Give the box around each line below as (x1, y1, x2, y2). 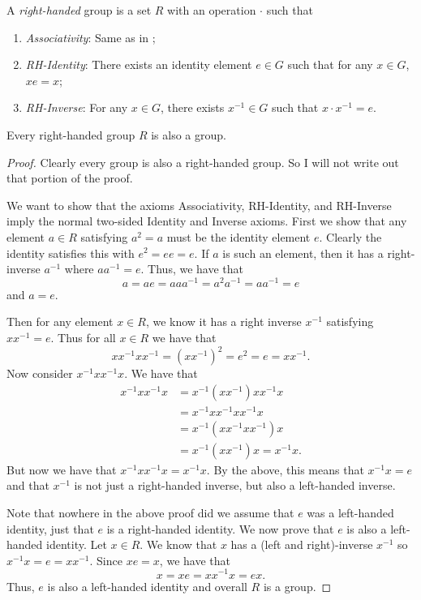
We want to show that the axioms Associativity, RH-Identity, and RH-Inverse (6, 196, 392, 213)
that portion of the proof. (6, 169, 133, 186)
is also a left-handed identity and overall (47, 577, 247, 594)
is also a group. (151, 126, 226, 143)
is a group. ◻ (263, 577, 332, 594)
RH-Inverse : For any (25, 99, 128, 116)
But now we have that (6, 461, 117, 478)
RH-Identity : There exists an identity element (25, 56, 252, 73)
